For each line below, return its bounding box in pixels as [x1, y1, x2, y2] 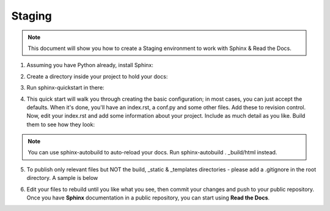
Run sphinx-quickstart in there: [26, 84, 105, 91]
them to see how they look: [26, 121, 95, 128]
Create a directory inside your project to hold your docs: [26, 73, 168, 80]
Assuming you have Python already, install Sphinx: [26, 62, 154, 69]
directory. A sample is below [26, 174, 98, 182]
